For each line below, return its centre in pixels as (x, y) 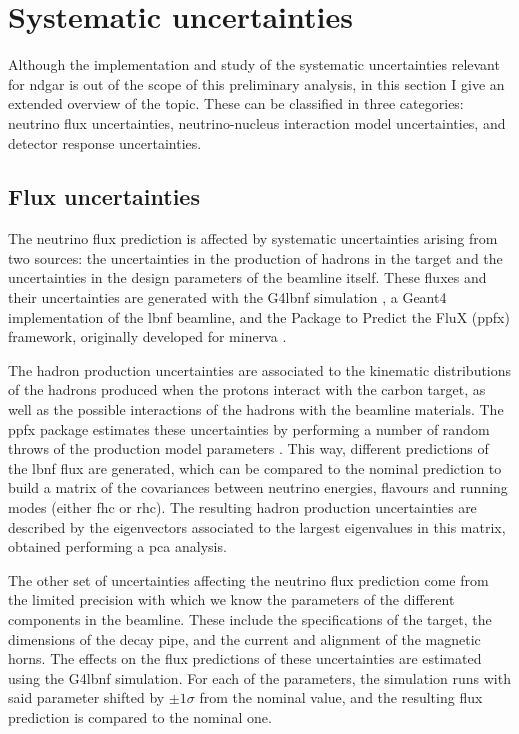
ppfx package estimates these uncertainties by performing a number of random (249, 428)
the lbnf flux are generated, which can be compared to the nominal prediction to (255, 467)
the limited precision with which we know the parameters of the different (231, 599)
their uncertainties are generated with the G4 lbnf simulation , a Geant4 (227, 297)
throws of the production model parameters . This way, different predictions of (248, 448)
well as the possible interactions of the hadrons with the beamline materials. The (256, 409)
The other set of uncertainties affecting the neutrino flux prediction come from (248, 579)
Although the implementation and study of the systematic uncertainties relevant (254, 64)
